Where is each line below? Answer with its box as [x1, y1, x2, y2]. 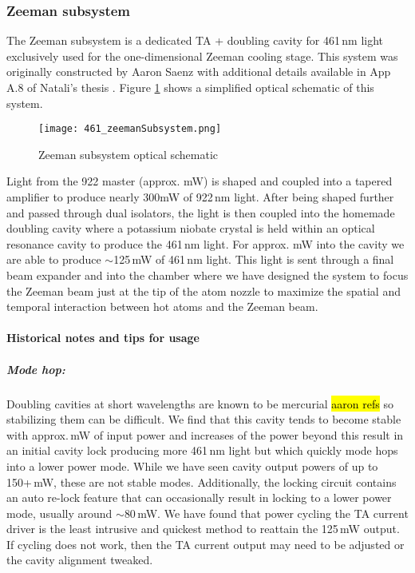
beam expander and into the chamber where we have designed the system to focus [6, 267, 409, 283]
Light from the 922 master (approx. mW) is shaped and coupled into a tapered [6, 173, 393, 189]
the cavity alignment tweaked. [6, 551, 153, 568]
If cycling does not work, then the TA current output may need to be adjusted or [6, 535, 405, 552]
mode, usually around [6, 504, 113, 521]
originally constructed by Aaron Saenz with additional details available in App [6, 63, 391, 80]
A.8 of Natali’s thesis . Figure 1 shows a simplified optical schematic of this [6, 79, 374, 95]
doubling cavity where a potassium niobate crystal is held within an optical [6, 220, 375, 237]
